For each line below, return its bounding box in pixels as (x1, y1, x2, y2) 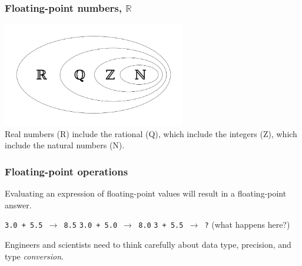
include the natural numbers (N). (5, 139, 125, 151)
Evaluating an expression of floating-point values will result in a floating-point (5, 187, 287, 199)
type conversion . (5, 250, 64, 262)
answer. (5, 198, 32, 211)
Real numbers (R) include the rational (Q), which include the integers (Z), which (5, 127, 297, 139)
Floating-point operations (5, 164, 128, 178)
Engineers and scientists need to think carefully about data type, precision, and (5, 238, 291, 251)
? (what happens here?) (204, 218, 290, 231)
